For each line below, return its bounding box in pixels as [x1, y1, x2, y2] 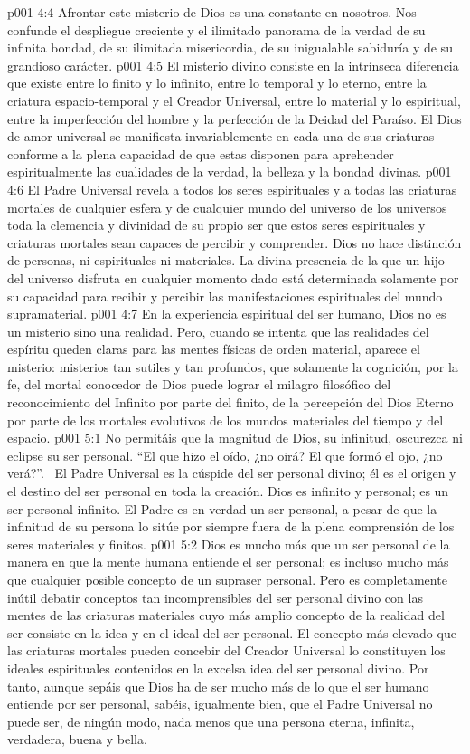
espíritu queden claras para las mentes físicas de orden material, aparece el [7, 339, 420, 358]
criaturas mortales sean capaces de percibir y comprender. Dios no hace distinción [7, 233, 462, 252]
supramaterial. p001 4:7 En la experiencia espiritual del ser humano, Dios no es [7, 304, 446, 323]
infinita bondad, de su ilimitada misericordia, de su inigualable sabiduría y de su [7, 38, 453, 57]
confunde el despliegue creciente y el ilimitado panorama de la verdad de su [7, 20, 426, 39]
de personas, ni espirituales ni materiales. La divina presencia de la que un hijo [7, 251, 445, 270]
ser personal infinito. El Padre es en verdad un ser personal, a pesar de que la [7, 499, 437, 518]
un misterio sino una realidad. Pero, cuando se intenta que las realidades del [7, 321, 429, 340]
